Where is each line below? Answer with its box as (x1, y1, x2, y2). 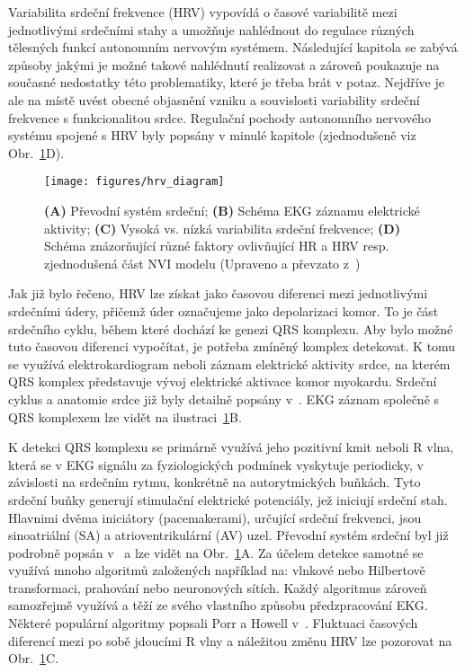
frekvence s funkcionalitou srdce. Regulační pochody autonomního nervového (8, 108, 431, 127)
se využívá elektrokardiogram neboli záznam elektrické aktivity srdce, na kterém (8, 354, 451, 373)
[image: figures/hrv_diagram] (44, 175, 225, 189)
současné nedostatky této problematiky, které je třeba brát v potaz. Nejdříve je (8, 73, 444, 92)
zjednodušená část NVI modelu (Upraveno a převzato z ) (44, 253, 361, 272)
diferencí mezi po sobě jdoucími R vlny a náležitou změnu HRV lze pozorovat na (8, 631, 452, 650)
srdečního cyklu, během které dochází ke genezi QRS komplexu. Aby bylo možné (8, 319, 453, 338)
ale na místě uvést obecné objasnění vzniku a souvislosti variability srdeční (8, 90, 420, 109)
